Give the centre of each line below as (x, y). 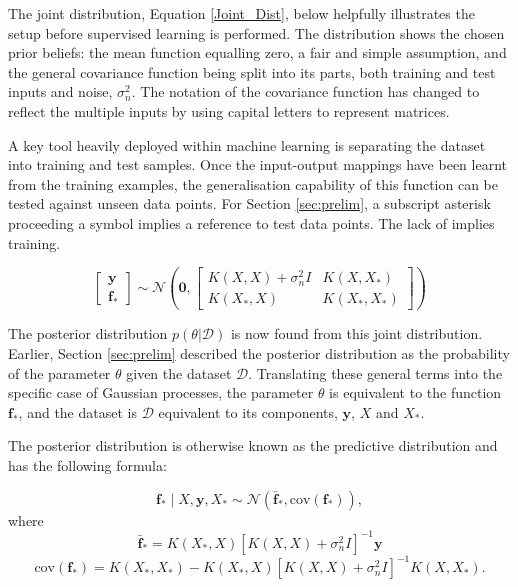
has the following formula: (87, 464)
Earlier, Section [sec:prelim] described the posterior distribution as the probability (259, 352)
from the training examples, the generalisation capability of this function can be (253, 183)
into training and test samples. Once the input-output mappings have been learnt (257, 164)
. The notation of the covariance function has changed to (305, 91)
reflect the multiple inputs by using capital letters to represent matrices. (229, 110)
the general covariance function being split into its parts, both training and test (252, 71)
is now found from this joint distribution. (356, 333)
